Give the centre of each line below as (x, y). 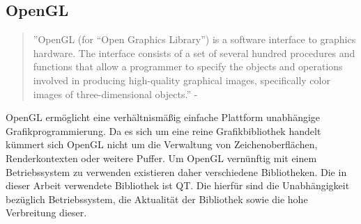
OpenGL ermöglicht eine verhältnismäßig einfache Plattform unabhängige (163, 117)
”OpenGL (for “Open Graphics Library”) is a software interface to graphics (194, 39)
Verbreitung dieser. (46, 213)
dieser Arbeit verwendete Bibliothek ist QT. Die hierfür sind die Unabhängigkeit (178, 185)
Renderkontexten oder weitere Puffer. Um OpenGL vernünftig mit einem (161, 158)
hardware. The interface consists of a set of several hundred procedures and (194, 53)
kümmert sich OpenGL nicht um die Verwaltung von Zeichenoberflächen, (162, 144)
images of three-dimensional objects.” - (115, 94)
